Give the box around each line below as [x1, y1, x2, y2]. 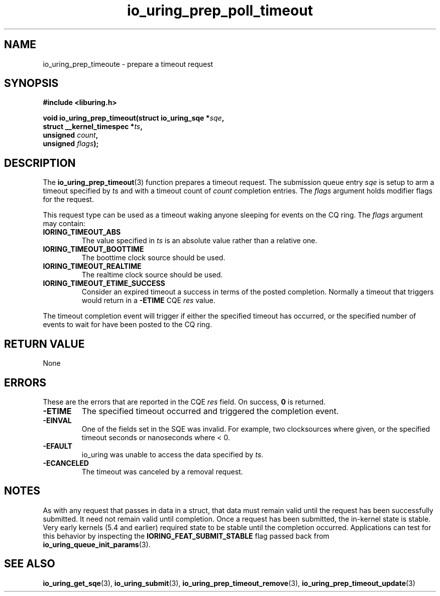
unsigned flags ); [43, 139, 99, 148]
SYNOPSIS [4, 77, 59, 90]
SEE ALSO [4, 557, 55, 570]
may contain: [43, 219, 85, 228]
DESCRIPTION [4, 156, 76, 169]
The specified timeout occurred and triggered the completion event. [81, 406, 339, 416]
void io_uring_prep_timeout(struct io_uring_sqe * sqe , [43, 114, 225, 123]
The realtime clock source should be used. [81, 270, 223, 279]
